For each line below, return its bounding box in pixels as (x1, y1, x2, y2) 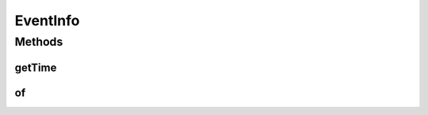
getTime (14, 61, 57, 74)
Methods (14, 35, 63, 49)
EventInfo (14, 12, 80, 29)
